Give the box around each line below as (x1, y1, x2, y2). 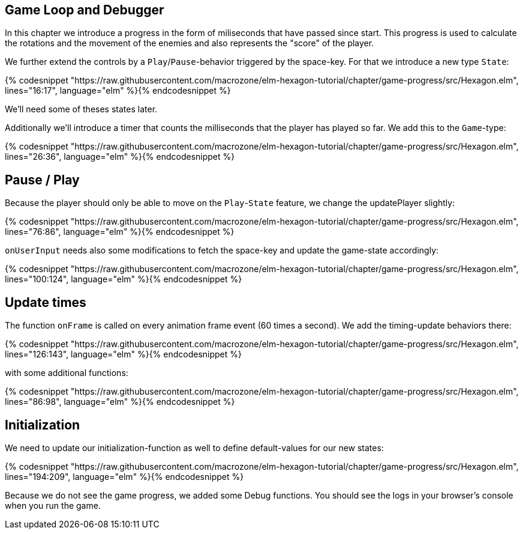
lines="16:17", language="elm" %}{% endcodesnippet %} (5, 85, 231, 96)
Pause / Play (5, 172, 80, 187)
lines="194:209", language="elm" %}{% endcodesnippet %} (5, 471, 244, 482)
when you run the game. (5, 500, 101, 511)
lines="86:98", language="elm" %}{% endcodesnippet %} (5, 396, 235, 407)
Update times (5, 294, 86, 310)
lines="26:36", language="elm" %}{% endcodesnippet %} (5, 151, 235, 162)
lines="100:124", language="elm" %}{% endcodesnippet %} (5, 274, 242, 285)
